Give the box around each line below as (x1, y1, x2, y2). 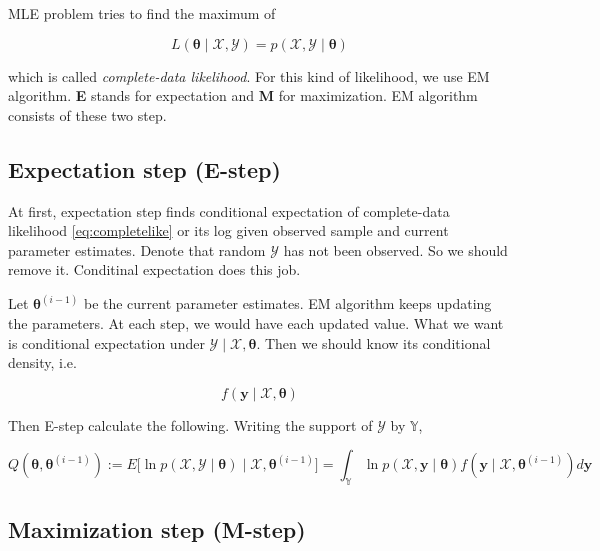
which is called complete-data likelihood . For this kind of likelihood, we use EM (8, 65, 490, 86)
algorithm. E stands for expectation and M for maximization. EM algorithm (8, 85, 478, 106)
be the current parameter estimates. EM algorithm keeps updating (83, 293, 492, 314)
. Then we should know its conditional (256, 332, 491, 353)
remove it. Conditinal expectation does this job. (8, 259, 301, 280)
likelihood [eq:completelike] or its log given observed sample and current (8, 220, 449, 241)
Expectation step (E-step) (8, 153, 281, 184)
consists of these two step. (8, 104, 167, 125)
